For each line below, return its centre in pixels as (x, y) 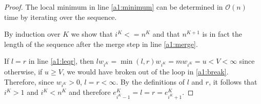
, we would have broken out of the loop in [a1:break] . (145, 72)
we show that (92, 34)
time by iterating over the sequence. (61, 17)
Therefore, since (29, 81)
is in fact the (222, 34)
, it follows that (233, 81)
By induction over (32, 34)
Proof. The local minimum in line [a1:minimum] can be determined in (114, 7)
